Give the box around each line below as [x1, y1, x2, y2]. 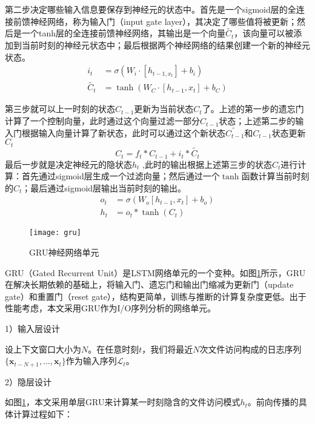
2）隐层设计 [5, 375, 51, 388]
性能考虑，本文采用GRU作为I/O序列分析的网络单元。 [5, 302, 216, 314]
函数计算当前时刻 [241, 170, 310, 182]
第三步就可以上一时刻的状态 [5, 102, 115, 115]
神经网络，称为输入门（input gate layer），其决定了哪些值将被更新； [30, 15, 297, 27]
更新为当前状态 [134, 102, 194, 115]
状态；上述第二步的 [219, 114, 296, 127]
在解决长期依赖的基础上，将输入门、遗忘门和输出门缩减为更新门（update [5, 278, 294, 291]
